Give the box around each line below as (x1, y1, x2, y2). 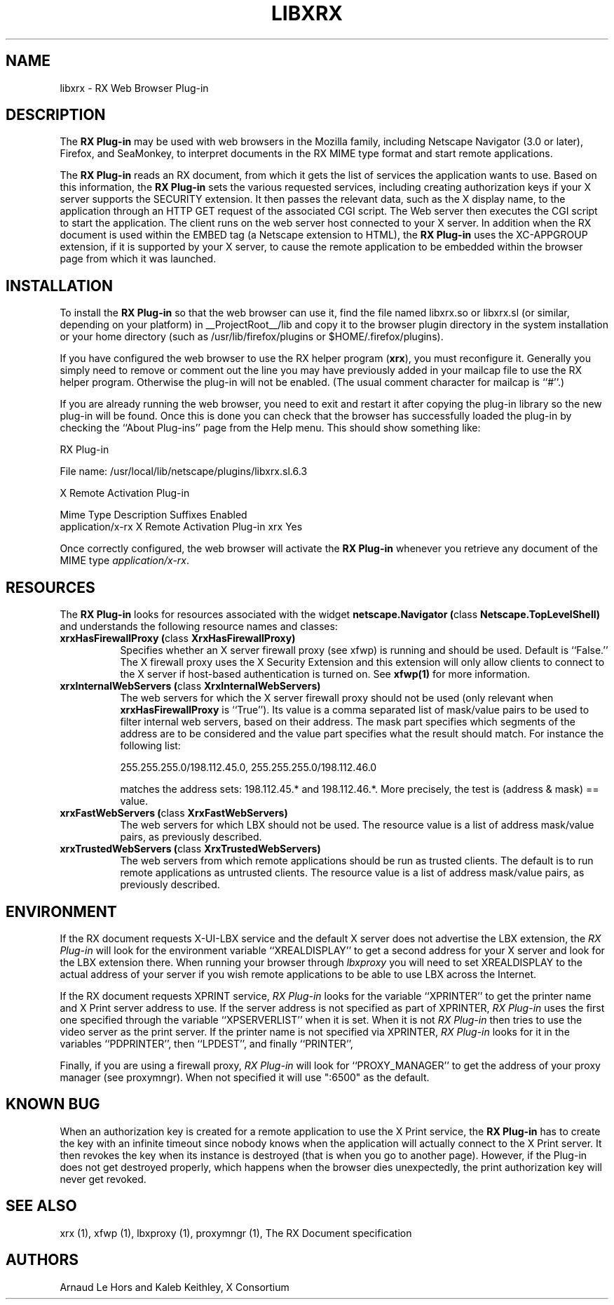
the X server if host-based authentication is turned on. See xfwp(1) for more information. (120, 668, 531, 681)
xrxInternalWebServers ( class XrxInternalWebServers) (60, 680, 321, 692)
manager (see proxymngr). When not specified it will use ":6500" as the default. (60, 1071, 430, 1083)
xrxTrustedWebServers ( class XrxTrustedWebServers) (60, 843, 321, 855)
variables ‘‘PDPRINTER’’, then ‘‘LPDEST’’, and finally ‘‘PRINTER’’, (60, 1037, 353, 1050)
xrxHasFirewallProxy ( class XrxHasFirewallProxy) (60, 632, 296, 645)
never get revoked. (60, 1172, 146, 1185)
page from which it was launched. (60, 253, 217, 265)
